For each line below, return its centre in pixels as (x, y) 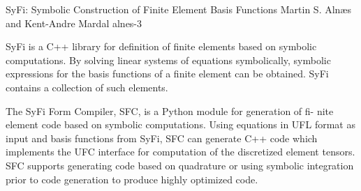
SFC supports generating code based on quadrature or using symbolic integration (180, 165)
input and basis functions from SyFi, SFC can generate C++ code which (162, 138)
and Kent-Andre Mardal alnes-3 (74, 23)
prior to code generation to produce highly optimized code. (132, 179)
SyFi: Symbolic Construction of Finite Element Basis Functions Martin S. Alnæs (178, 9)
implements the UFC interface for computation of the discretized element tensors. (180, 152)
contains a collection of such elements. (87, 87)
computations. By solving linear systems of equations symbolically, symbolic (168, 60)
